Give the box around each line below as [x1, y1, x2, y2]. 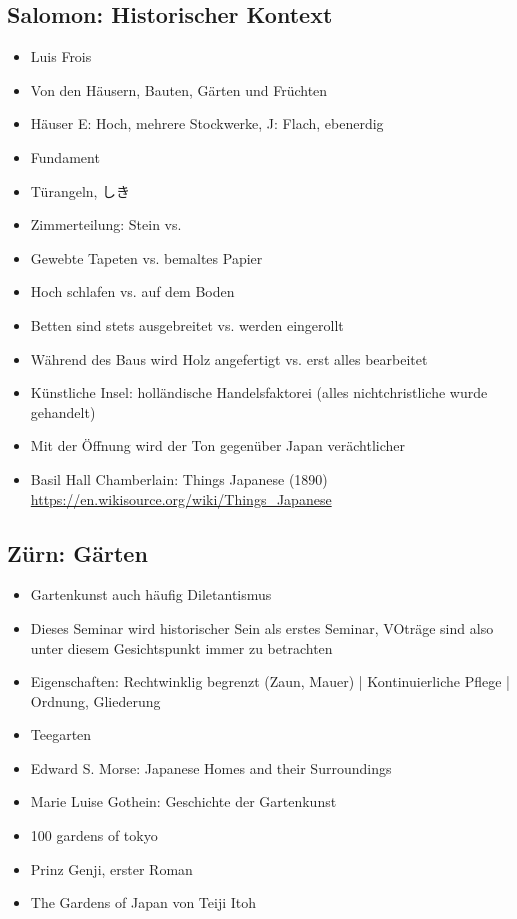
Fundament [30, 146, 100, 167]
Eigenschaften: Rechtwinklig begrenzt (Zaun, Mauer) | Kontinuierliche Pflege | [30, 671, 510, 692]
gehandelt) [30, 401, 96, 422]
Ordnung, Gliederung [30, 690, 161, 711]
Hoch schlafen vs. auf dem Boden [30, 281, 235, 302]
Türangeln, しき [30, 180, 131, 201]
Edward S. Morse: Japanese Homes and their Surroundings [30, 757, 392, 778]
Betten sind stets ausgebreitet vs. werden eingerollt [30, 314, 344, 335]
